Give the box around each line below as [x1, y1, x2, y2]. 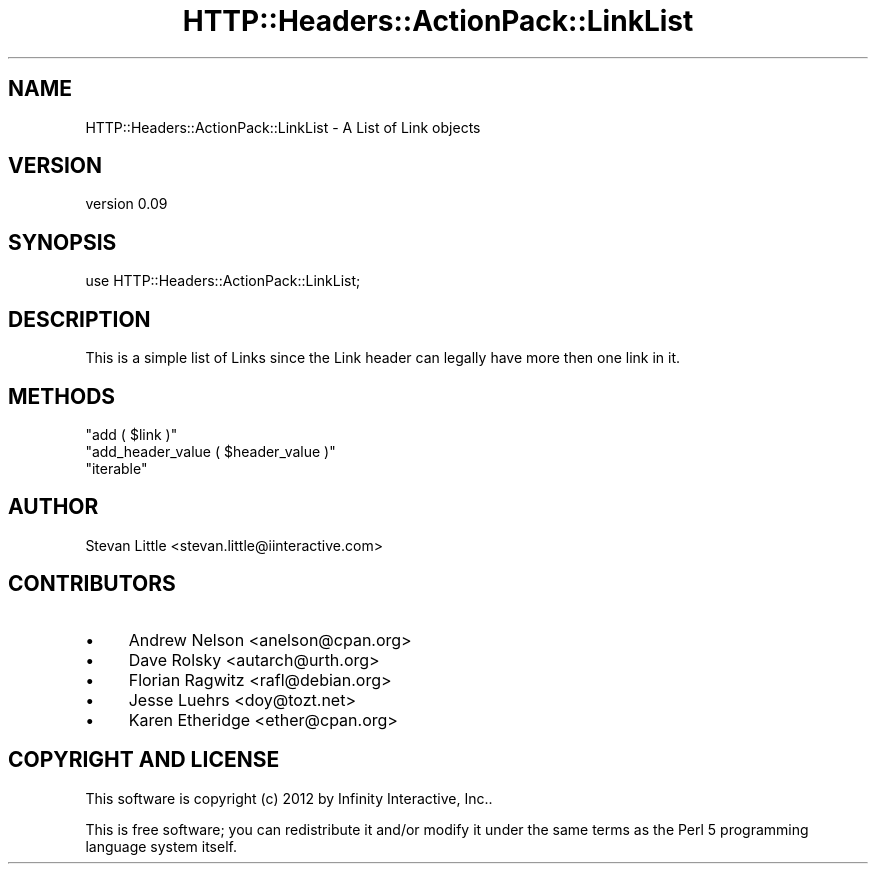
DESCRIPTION [8, 306, 151, 332]
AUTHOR [8, 494, 99, 520]
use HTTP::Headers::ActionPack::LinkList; [85, 272, 361, 290]
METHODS [8, 383, 116, 409]
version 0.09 [85, 195, 168, 213]
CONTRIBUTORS [8, 571, 176, 597]
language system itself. [85, 837, 237, 855]
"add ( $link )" [85, 425, 178, 443]
